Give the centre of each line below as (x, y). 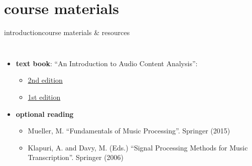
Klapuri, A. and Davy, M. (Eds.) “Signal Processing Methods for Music (138, 147)
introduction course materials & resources (67, 32)
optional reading (45, 114)
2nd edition (45, 80)
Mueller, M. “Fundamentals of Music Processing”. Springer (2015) (129, 131)
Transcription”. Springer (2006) (76, 157)
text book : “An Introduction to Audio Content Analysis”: (107, 63)
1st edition (44, 97)
